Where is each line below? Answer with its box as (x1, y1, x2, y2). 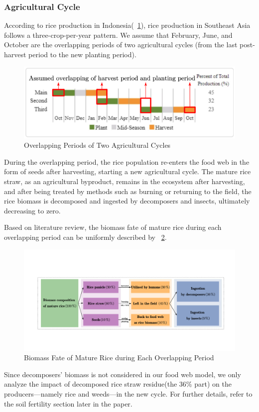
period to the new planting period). (28, 49, 136, 59)
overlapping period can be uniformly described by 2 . (4, 231, 167, 242)
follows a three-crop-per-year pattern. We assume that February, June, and (4, 29, 233, 40)
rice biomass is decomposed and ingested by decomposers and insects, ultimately (4, 196, 250, 206)
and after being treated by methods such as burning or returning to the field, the (4, 186, 252, 196)
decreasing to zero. (4, 205, 61, 215)
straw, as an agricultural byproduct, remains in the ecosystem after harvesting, (4, 176, 245, 186)
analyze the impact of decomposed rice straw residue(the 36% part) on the (4, 379, 232, 389)
